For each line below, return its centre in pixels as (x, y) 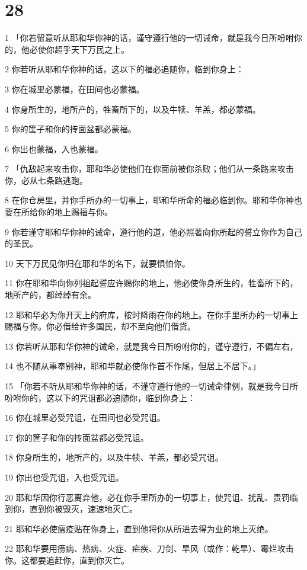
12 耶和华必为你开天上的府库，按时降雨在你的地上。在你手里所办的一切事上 (151, 314)
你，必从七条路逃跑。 (46, 180)
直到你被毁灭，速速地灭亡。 (83, 509)
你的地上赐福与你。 (75, 212)
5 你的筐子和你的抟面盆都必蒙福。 (71, 129)
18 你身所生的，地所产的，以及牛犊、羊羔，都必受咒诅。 (114, 457)
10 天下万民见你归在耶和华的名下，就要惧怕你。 (97, 263)
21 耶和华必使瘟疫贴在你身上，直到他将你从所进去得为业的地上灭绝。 (139, 528)
